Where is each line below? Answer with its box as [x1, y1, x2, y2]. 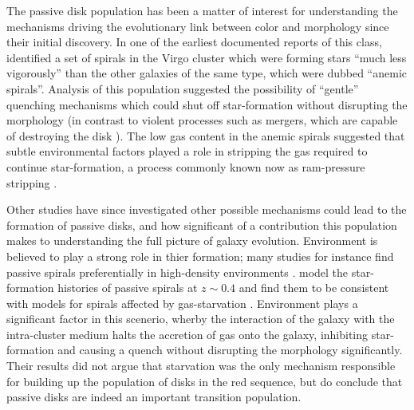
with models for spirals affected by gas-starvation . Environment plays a [6, 294, 358, 311]
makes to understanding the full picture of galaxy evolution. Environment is [6, 232, 378, 249]
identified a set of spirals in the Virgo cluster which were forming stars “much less [6, 49, 407, 65]
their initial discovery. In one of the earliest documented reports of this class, [6, 34, 382, 50]
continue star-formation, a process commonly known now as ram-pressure [6, 158, 365, 175]
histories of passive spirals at [57, 279, 198, 296]
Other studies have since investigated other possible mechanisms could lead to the [6, 201, 407, 218]
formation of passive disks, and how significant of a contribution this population [6, 216, 397, 233]
